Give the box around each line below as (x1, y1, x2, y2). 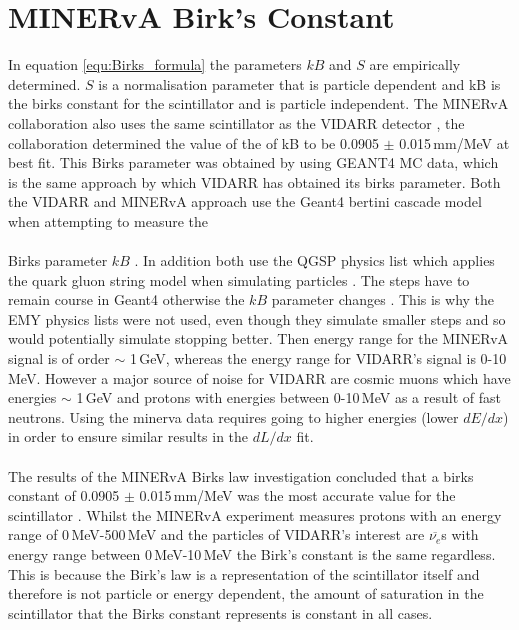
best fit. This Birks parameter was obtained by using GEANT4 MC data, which (8, 152, 499, 173)
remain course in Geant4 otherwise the (8, 289, 245, 310)
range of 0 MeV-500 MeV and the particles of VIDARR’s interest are (8, 524, 425, 545)
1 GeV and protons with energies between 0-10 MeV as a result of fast (76, 387, 501, 408)
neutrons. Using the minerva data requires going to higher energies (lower (8, 406, 459, 427)
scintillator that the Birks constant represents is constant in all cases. (8, 602, 433, 623)
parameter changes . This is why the (271, 289, 495, 310)
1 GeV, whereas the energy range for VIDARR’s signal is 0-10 (129, 348, 507, 369)
